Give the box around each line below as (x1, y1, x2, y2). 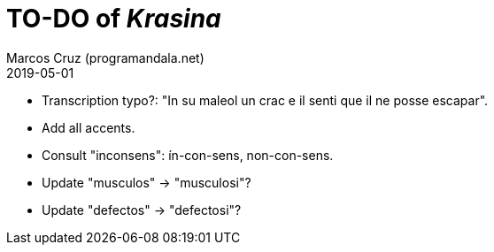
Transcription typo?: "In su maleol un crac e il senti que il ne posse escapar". (42, 92, 489, 108)
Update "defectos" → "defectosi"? (42, 202, 242, 218)
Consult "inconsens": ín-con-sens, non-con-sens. (42, 147, 334, 163)
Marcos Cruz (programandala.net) (6, 50, 205, 65)
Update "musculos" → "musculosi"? (42, 174, 251, 190)
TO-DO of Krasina (6, 4, 221, 34)
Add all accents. (42, 119, 135, 135)
